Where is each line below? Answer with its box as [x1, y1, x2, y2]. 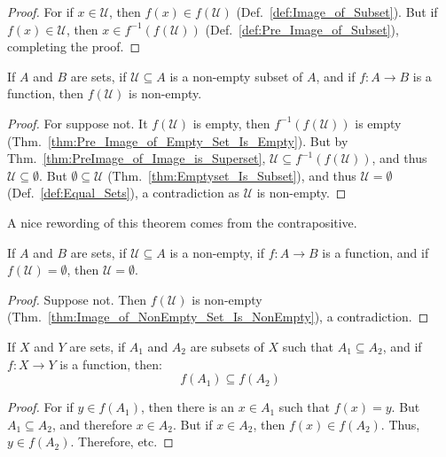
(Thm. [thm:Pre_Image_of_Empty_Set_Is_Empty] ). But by [7, 131, 348, 150]
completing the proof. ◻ [7, 37, 141, 56]
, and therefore [52, 414, 132, 433]
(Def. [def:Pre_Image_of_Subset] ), [205, 19, 399, 38]
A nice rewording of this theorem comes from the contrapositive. [7, 213, 357, 231]
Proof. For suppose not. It [7, 113, 148, 132]
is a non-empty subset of [169, 66, 303, 85]
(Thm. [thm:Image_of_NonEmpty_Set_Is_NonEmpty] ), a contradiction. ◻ [7, 307, 429, 326]
